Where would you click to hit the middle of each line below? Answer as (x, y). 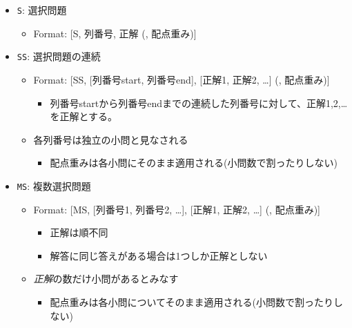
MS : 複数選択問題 (54, 185)
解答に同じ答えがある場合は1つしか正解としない (159, 255)
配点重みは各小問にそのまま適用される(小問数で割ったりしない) (194, 163)
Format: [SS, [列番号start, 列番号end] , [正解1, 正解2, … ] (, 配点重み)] (182, 79)
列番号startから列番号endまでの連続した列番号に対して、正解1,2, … (199, 103)
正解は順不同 (79, 232)
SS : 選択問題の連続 (59, 56)
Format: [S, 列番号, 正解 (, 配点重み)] (115, 33)
